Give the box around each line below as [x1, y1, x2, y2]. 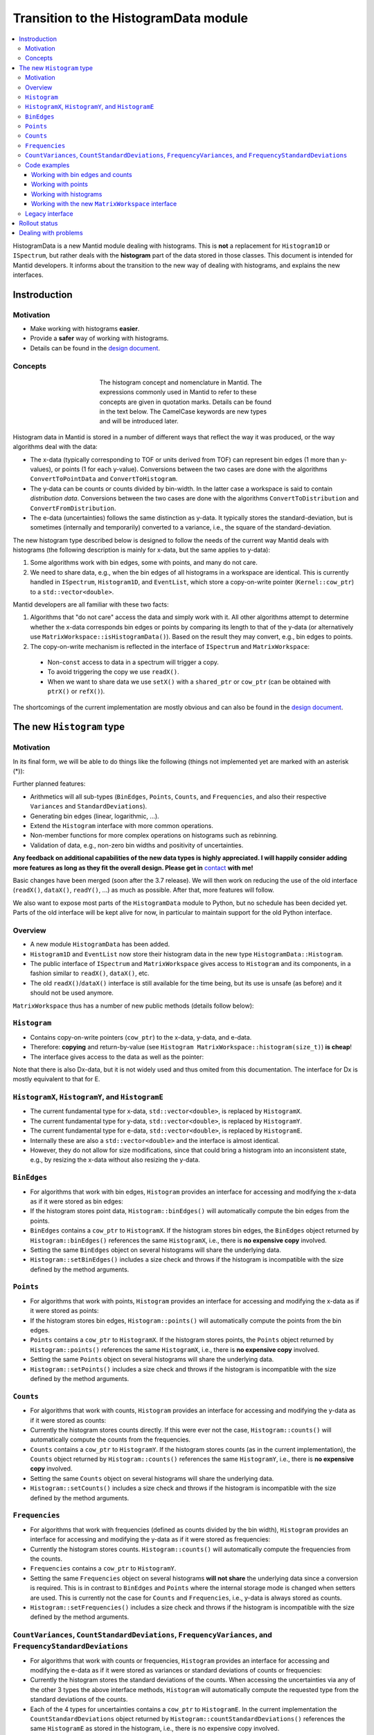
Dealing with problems [19, 229, 83, 237]
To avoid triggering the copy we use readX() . [47, 668, 179, 676]
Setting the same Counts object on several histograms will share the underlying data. [30, 1474, 274, 1482]
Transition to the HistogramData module [12, 10, 249, 26]
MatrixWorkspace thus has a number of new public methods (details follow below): [12, 1001, 254, 1010]
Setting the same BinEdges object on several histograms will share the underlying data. [30, 1246, 282, 1254]
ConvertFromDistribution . [30, 504, 116, 512]
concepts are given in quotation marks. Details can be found [99, 398, 271, 406]
